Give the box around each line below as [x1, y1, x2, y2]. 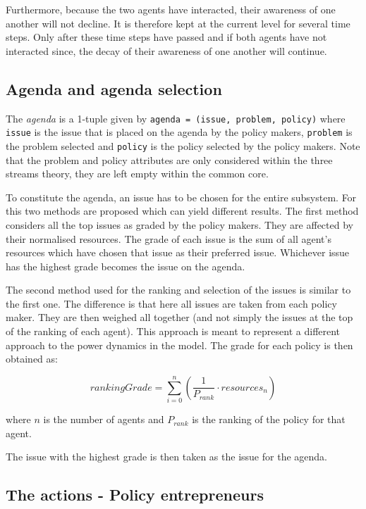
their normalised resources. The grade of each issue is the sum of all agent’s [6, 231, 331, 246]
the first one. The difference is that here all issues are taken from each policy [6, 296, 337, 310]
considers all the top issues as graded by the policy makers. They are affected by [6, 217, 353, 232]
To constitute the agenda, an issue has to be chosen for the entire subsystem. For [6, 189, 357, 204]
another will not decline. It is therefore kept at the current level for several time [6, 15, 350, 30]
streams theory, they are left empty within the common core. [6, 166, 269, 181]
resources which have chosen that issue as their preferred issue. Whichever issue [6, 245, 350, 260]
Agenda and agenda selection [6, 77, 222, 99]
